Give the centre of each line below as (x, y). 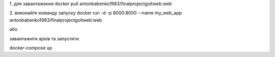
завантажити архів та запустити (44, 38)
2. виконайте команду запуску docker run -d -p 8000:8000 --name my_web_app (96, 13)
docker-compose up (31, 47)
